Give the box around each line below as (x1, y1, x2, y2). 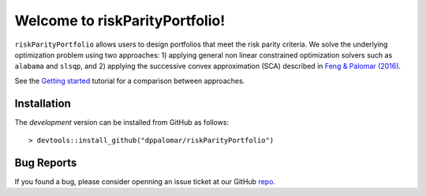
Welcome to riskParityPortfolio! (14, 12, 226, 29)
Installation (14, 96, 71, 110)
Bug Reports (14, 156, 77, 169)
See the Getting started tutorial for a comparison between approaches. (14, 76, 245, 85)
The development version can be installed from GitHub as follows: (14, 117, 229, 126)
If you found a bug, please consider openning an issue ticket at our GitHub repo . (14, 176, 276, 186)
